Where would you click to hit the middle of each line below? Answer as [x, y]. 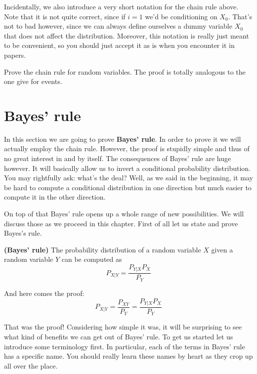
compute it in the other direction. [55, 197]
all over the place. [31, 365]
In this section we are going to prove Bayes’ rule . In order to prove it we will [123, 139]
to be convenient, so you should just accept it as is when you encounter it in [119, 45]
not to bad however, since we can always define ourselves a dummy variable [118, 26]
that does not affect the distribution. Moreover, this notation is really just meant [127, 35]
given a [222, 249]
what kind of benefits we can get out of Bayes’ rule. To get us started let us [119, 337]
